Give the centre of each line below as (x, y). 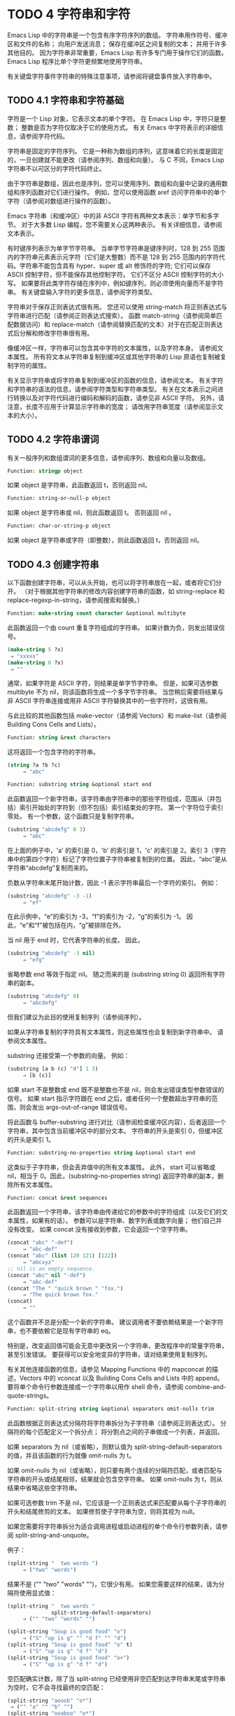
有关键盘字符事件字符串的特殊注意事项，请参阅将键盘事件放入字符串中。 (111, 76)
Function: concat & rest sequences (58, 1198)
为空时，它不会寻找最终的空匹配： (56, 1687)
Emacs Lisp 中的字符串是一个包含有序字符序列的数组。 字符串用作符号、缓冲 (117, 35)
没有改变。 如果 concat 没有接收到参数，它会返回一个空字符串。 (100, 1229)
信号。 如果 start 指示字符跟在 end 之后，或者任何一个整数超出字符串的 (109, 1098)
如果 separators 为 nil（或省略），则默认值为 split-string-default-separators (115, 1446)
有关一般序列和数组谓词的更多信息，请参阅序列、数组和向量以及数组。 (108, 458)
